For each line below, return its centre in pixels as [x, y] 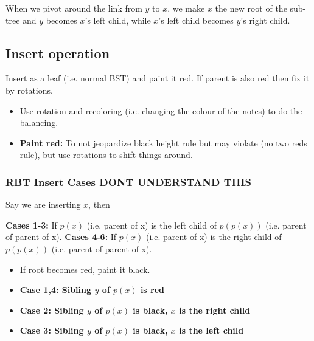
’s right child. [265, 20]
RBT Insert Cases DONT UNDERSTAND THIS [129, 181]
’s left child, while [118, 20]
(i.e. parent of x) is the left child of [152, 225]
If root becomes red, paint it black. [85, 269]
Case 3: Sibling [52, 330]
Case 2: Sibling [52, 310]
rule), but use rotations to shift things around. [106, 155]
